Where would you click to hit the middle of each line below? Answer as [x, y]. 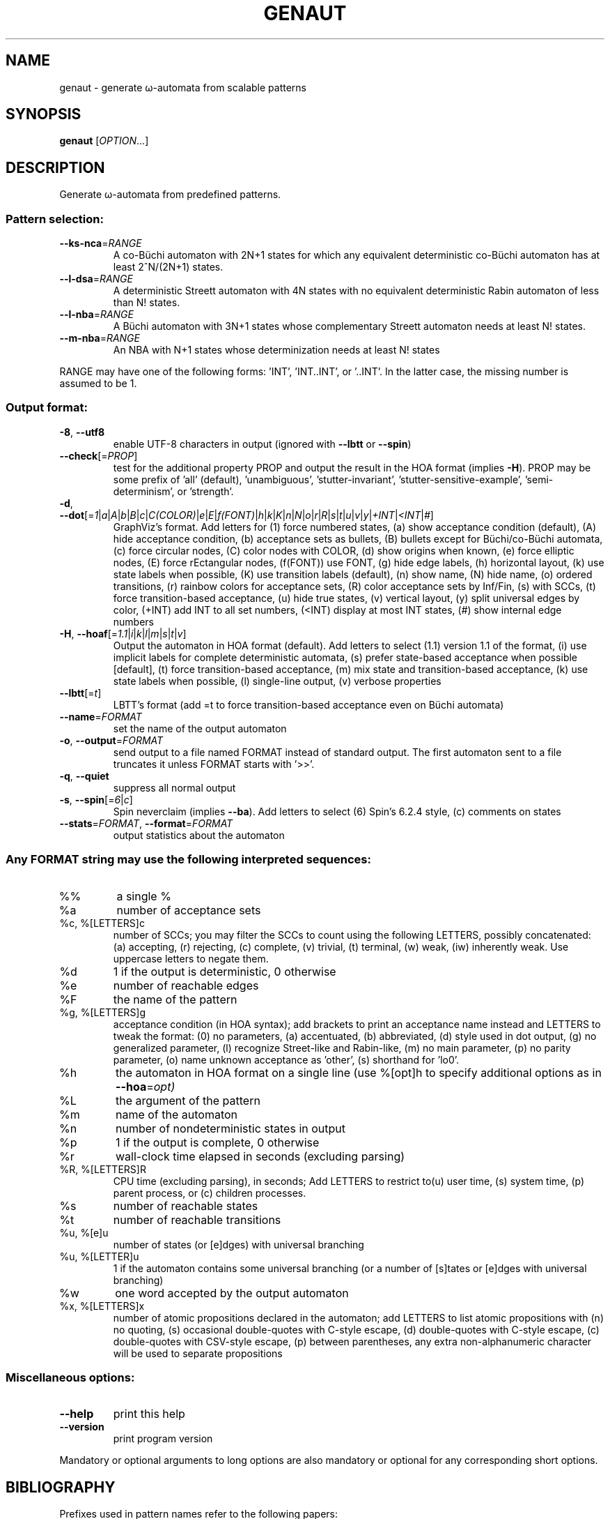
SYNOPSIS [44, 114]
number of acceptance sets [189, 910]
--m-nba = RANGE [100, 338]
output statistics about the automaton [199, 835]
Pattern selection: [55, 219]
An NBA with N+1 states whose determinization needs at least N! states [276, 350]
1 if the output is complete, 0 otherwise [217, 1142]
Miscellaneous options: [70, 1377]
